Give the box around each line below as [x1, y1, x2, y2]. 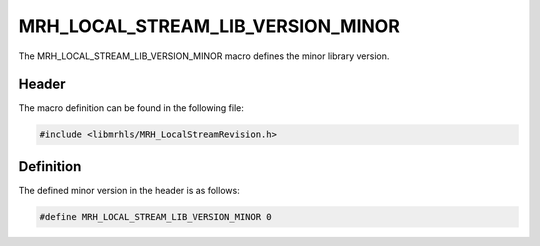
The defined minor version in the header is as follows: [18, 184, 240, 196]
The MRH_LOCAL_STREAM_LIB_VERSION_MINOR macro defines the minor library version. [18, 50, 390, 62]
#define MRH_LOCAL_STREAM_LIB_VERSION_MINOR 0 [39, 211, 272, 222]
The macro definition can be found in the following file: [18, 102, 245, 114]
